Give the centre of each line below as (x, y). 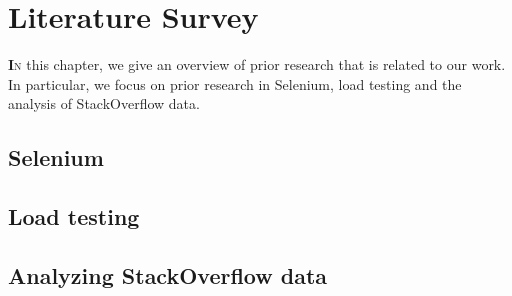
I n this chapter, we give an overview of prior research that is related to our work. (257, 64)
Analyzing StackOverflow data (168, 274)
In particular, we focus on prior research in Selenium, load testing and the (235, 83)
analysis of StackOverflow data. (104, 103)
